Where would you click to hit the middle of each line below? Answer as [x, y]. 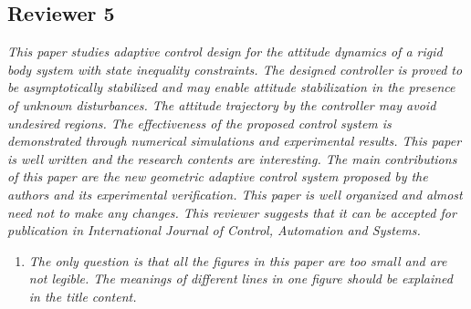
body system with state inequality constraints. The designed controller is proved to [235, 69]
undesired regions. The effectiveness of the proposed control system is [199, 123]
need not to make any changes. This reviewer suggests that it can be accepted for [232, 212]
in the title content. [83, 296]
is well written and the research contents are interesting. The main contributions [232, 158]
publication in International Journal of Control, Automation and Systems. [214, 230]
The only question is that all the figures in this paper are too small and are [238, 260]
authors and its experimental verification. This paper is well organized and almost [235, 194]
